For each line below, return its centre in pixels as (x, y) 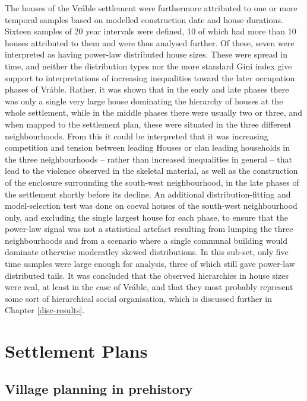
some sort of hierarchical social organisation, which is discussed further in (139, 298)
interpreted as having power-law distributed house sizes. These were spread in (146, 54)
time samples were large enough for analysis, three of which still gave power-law (150, 264)
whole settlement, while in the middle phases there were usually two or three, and (153, 112)
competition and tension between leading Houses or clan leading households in (147, 147)
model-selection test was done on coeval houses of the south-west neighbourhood (151, 206)
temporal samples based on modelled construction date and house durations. (144, 19)
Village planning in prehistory (99, 388)
